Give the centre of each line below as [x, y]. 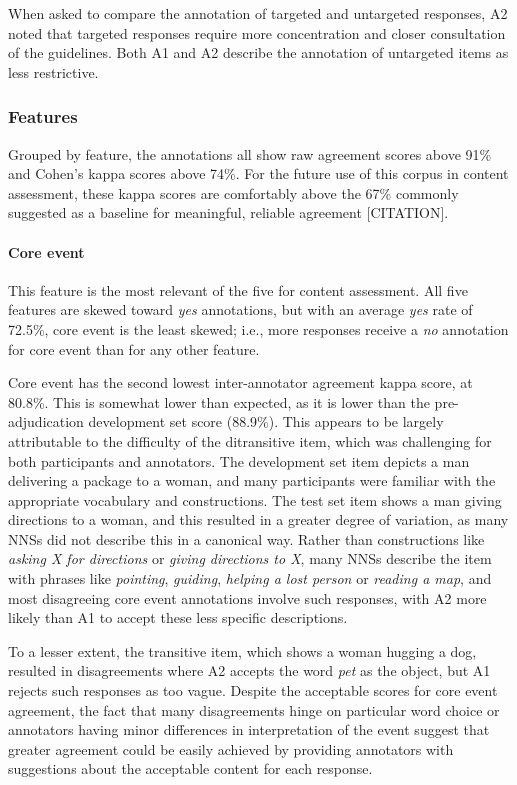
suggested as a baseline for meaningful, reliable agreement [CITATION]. [228, 212]
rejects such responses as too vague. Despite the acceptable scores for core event [253, 690]
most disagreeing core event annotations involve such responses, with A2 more [247, 597]
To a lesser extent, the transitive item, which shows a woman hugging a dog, [242, 650]
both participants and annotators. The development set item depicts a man [239, 460]
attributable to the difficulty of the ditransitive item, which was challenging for [250, 440]
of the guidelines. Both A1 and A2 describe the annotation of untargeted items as [258, 52]
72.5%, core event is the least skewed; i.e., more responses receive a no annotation [258, 328]
